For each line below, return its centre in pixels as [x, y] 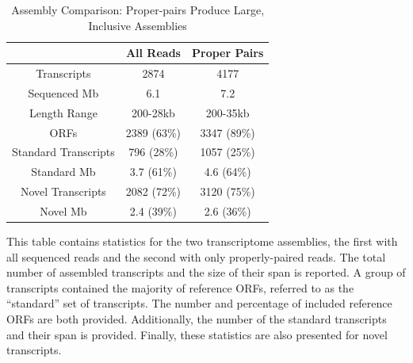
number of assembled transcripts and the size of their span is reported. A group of [206, 272]
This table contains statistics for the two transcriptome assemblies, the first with [202, 241]
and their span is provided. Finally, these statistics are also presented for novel [197, 334]
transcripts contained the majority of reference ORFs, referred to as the [180, 287]
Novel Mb [63, 210]
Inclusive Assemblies [138, 25]
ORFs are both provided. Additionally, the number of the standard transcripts [197, 319]
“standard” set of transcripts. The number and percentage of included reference [199, 303]
